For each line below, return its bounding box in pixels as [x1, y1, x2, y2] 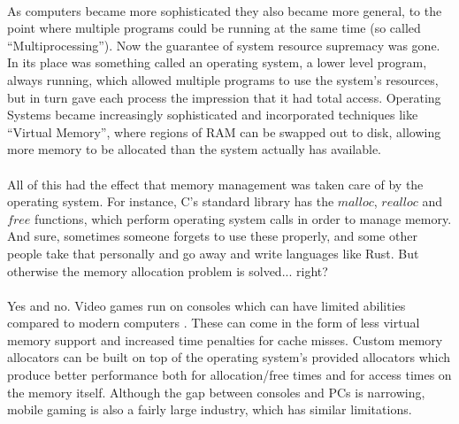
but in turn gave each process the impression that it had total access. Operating [7, 88, 441, 106]
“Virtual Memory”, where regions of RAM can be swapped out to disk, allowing [7, 122, 441, 141]
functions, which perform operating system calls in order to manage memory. [34, 209, 452, 227]
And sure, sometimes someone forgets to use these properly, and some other [7, 227, 417, 245]
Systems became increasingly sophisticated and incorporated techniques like [7, 105, 418, 124]
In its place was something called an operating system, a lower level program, [7, 53, 427, 72]
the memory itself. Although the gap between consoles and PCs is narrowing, [7, 382, 425, 401]
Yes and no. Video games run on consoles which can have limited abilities [7, 296, 406, 314]
